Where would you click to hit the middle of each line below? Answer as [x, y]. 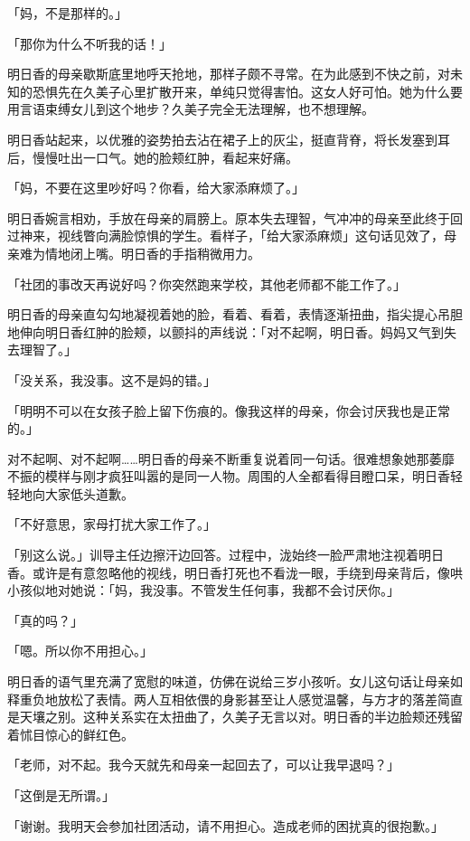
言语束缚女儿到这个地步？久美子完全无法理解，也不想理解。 [197, 109]
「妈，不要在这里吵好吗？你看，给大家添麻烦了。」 [156, 188]
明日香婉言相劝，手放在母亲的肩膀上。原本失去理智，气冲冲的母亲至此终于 [229, 217]
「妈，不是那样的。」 [67, 13]
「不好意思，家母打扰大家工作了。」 [112, 524]
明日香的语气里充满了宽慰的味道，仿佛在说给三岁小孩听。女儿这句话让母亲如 [235, 681]
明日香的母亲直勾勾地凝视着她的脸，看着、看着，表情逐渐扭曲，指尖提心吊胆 [235, 314]
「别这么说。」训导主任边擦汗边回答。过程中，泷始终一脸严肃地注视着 [213, 555]
